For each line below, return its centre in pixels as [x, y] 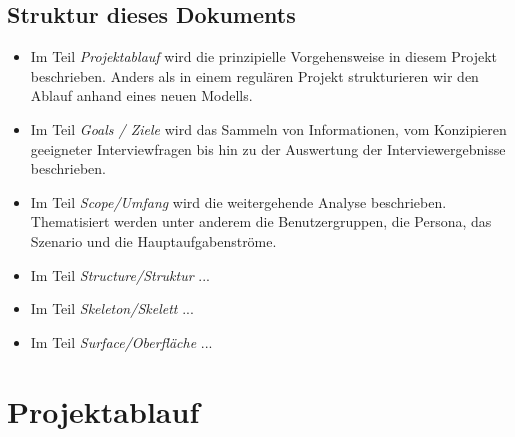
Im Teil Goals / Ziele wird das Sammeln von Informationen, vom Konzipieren [268, 128]
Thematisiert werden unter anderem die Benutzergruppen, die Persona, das [261, 221]
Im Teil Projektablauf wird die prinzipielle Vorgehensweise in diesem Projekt [263, 56]
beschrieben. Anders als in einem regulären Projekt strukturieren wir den [254, 75]
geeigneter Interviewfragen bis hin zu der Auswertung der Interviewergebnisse [268, 148]
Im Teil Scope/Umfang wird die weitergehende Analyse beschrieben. [238, 201]
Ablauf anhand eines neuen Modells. [141, 95]
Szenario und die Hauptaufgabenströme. [153, 240]
